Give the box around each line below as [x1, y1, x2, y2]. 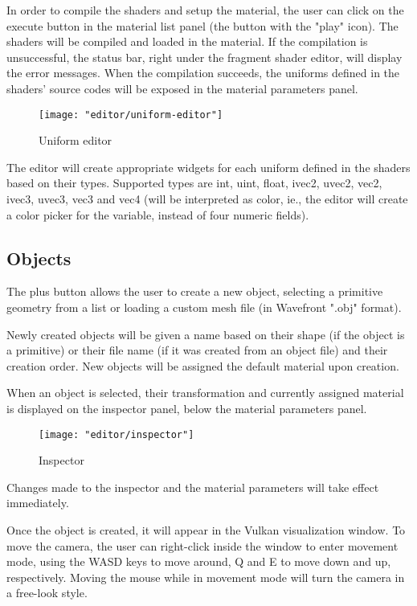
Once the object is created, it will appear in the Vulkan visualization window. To [6, 521, 406, 538]
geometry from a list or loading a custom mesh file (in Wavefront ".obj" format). [6, 298, 402, 315]
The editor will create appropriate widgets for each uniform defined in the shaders [6, 158, 411, 175]
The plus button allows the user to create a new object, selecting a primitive [6, 283, 383, 300]
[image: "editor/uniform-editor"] [39, 109, 223, 121]
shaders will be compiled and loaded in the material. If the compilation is [6, 33, 368, 50]
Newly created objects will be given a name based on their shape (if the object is [6, 326, 405, 342]
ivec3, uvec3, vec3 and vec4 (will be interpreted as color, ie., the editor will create [6, 190, 408, 207]
